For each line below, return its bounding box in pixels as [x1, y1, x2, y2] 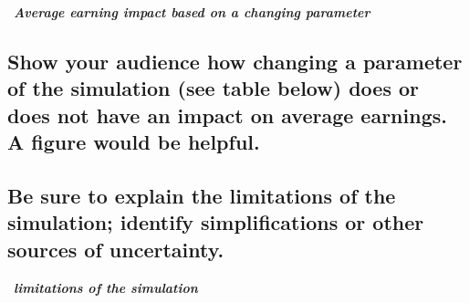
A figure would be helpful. [7, 128, 260, 156]
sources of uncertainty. [7, 235, 224, 263]
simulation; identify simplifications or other [7, 208, 424, 236]
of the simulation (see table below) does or [7, 74, 419, 102]
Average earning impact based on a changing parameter [14, 3, 370, 21]
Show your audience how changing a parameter [7, 47, 463, 75]
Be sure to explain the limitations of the [7, 181, 396, 209]
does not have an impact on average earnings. [7, 100, 447, 129]
